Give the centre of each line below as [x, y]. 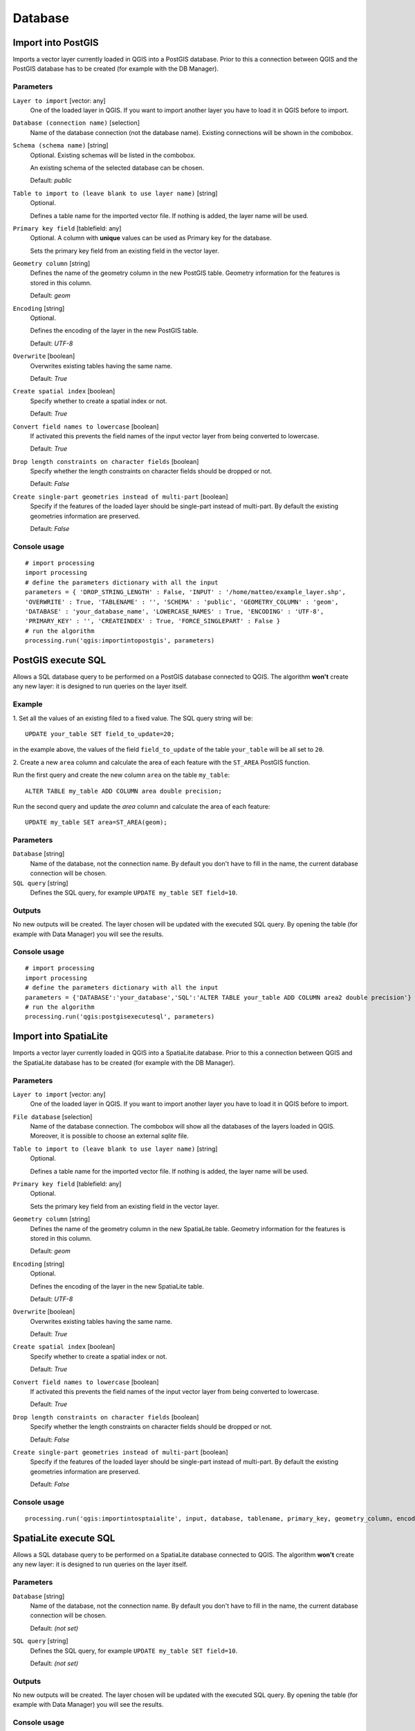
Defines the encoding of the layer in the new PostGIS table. [114, 331]
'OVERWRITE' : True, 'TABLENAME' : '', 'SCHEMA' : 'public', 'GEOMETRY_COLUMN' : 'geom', [182, 602]
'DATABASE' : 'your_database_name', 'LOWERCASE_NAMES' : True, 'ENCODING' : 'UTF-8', [175, 611]
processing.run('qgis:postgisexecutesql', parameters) [120, 1017]
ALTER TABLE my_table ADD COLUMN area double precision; [124, 791]
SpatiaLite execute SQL [64, 1538]
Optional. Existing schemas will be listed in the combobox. [113, 155]
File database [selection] [53, 1116]
